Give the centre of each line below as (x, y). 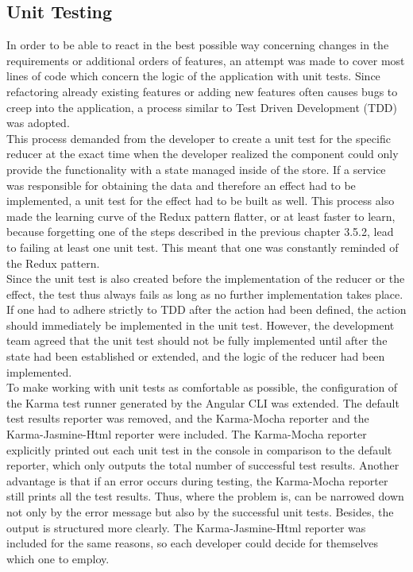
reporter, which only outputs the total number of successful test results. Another (203, 465)
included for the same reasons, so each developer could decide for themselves (193, 543)
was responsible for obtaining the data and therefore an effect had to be (181, 185)
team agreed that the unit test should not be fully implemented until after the (197, 340)
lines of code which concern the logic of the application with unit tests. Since (193, 76)
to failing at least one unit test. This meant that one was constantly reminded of (203, 247)
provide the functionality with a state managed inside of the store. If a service (196, 169)
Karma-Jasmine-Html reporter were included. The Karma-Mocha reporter (187, 434)
